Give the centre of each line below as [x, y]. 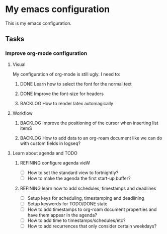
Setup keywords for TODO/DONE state [67, 204]
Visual [19, 64]
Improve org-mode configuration [46, 53]
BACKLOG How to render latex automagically [67, 103]
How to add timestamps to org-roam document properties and [92, 209]
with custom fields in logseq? [50, 143]
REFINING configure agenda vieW [55, 163]
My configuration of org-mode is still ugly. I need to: [66, 74]
